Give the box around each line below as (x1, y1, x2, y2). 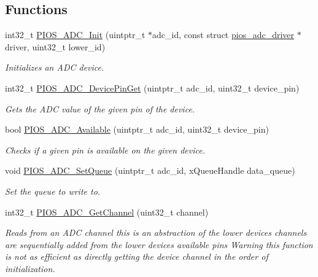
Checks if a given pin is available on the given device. (5, 143, 206, 156)
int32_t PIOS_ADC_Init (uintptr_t (5, 28, 145, 41)
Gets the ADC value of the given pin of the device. (5, 102, 195, 115)
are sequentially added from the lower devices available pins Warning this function (5, 238, 313, 251)
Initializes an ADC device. (5, 61, 104, 74)
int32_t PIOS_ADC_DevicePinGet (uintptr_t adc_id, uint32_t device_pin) (5, 81, 300, 94)
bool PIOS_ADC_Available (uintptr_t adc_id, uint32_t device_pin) (5, 123, 269, 136)
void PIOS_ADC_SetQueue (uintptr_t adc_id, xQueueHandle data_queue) (5, 164, 295, 177)
